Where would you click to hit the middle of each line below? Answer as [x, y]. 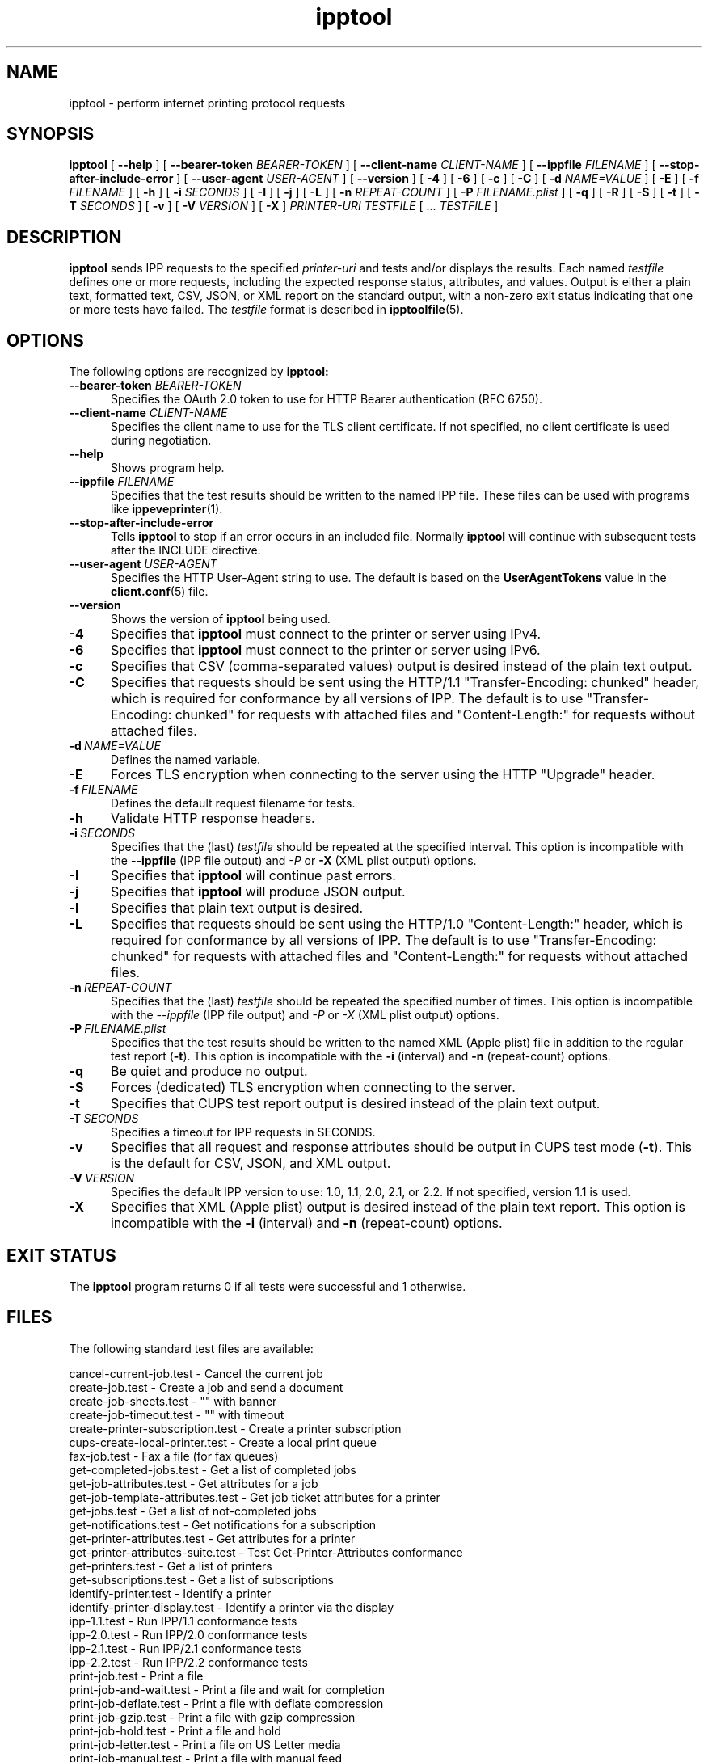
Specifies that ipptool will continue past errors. [253, 876]
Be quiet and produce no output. [209, 1071]
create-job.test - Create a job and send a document [206, 1387]
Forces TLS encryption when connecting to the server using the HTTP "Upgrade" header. [383, 775]
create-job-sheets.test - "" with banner [173, 1401]
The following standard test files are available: [191, 1348]
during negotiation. [161, 440]
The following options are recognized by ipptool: [199, 372]
